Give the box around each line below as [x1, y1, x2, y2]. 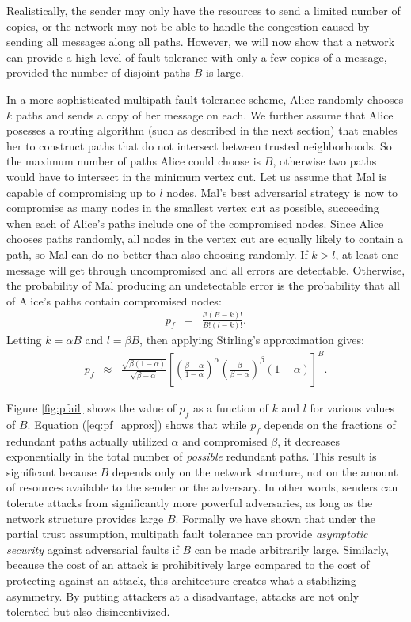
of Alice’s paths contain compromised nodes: [6, 292, 222, 309]
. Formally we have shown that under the [175, 510, 375, 526]
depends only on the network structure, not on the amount [112, 463, 398, 480]
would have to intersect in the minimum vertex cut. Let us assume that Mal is [6, 168, 386, 184]
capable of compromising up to [6, 184, 156, 200]
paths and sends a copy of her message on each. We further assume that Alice [15, 106, 394, 123]
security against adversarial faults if [6, 540, 179, 557]
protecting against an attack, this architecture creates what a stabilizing [6, 572, 356, 588]
